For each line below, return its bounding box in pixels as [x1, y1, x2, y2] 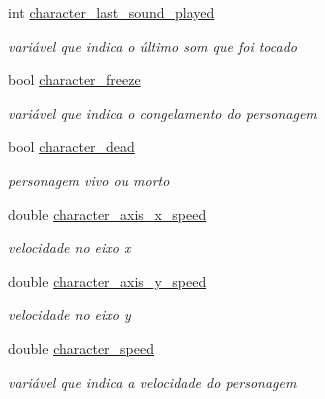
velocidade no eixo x [8, 237, 131, 258]
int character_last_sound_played [8, 2, 215, 22]
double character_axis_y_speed [8, 270, 207, 291]
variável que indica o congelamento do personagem [8, 102, 317, 123]
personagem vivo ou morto [8, 169, 170, 190]
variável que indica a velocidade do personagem [8, 371, 297, 392]
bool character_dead [8, 136, 135, 157]
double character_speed [8, 337, 154, 358]
